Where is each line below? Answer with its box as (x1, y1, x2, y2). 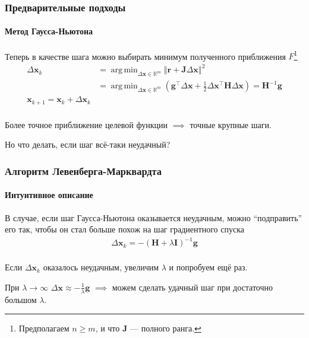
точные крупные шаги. (190, 118, 272, 130)
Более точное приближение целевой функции (5, 118, 168, 130)
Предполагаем (18, 322, 70, 334)
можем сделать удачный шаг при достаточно (112, 280, 273, 293)
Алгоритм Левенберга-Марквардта (5, 163, 162, 178)
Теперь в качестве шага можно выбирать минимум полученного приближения (5, 50, 286, 62)
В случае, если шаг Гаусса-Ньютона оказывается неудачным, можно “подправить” (5, 211, 302, 224)
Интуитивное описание (5, 189, 93, 201)
